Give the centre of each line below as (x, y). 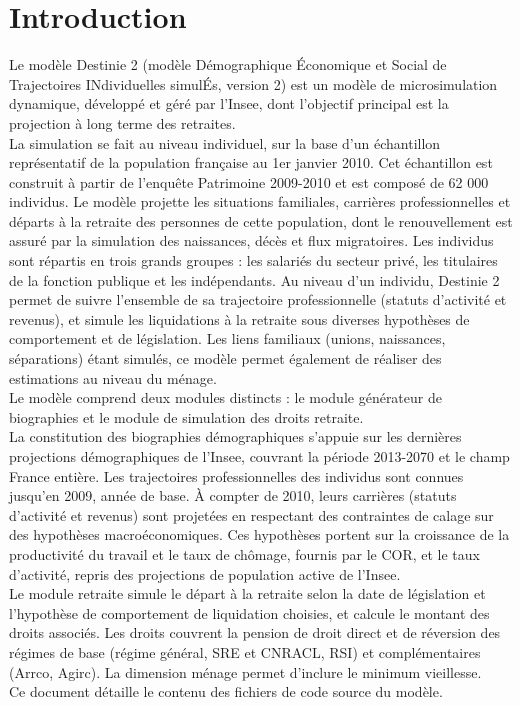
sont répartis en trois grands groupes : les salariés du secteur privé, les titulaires (253, 260)
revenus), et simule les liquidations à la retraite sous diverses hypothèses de (239, 318)
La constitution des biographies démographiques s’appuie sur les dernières (235, 436)
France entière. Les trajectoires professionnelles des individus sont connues (236, 475)
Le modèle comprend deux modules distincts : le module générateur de (225, 397)
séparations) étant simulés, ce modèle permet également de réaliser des (225, 358)
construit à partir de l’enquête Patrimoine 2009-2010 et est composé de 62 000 (249, 181)
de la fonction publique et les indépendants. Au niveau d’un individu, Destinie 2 (254, 279)
